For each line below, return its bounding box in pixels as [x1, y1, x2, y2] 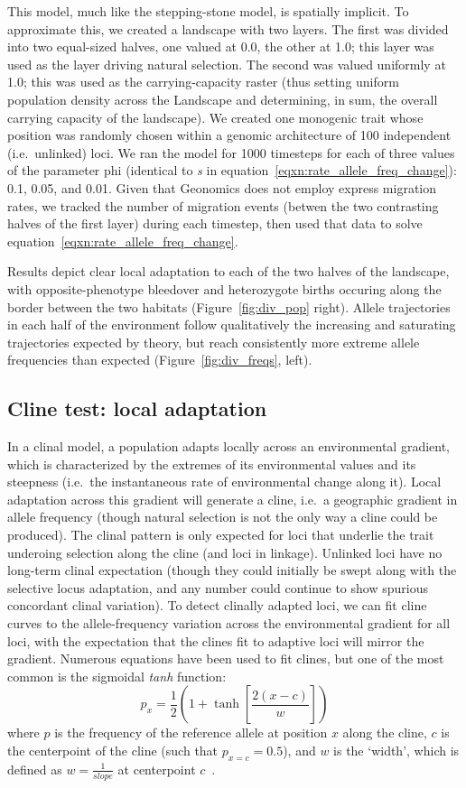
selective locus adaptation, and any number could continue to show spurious [7, 578, 428, 597]
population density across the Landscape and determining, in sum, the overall [7, 89, 438, 108]
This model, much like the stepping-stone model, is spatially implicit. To [7, 2, 409, 20]
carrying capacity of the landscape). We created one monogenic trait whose [7, 107, 424, 126]
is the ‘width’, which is [333, 740, 460, 759]
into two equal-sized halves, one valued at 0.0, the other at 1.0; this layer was [7, 37, 434, 56]
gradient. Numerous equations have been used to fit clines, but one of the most [7, 649, 444, 668]
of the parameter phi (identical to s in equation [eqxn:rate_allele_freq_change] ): [7, 161, 457, 180]
